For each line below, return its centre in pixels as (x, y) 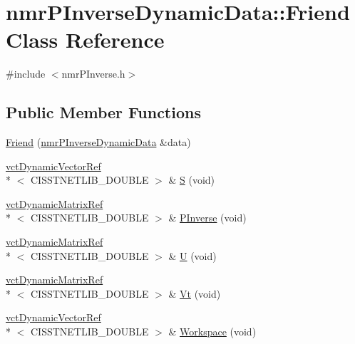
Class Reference (85, 40)
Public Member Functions (103, 112)
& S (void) (192, 180)
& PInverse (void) (207, 218)
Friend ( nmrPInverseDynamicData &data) (98, 142)
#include (26, 74)
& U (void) (192, 255)
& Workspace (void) (212, 332)
